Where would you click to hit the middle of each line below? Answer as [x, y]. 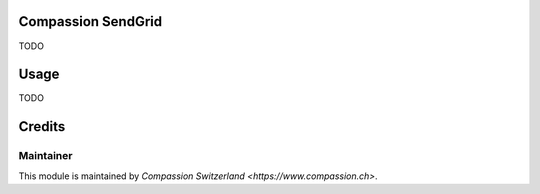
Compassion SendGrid [90, 21]
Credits [42, 126]
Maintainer [45, 156]
